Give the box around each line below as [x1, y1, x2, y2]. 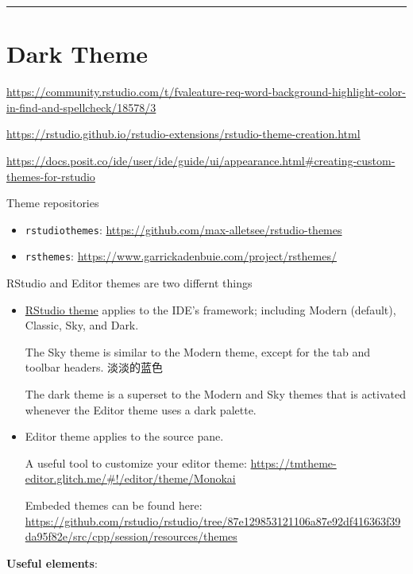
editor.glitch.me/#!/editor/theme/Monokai [25, 470, 236, 487]
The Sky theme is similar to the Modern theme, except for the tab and [25, 343, 371, 360]
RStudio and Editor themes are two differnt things [6, 275, 253, 291]
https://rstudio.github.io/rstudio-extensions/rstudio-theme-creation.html [6, 125, 361, 142]
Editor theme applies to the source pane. [25, 428, 224, 445]
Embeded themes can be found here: [25, 496, 203, 513]
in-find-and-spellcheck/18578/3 [6, 98, 156, 115]
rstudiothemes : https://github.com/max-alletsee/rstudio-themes [25, 221, 342, 237]
